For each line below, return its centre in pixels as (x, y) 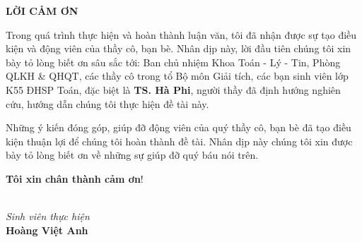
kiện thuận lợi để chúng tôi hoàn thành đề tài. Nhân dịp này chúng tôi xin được (179, 141)
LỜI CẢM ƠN (42, 11)
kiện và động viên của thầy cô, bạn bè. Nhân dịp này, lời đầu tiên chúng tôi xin (179, 48)
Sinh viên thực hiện (48, 216)
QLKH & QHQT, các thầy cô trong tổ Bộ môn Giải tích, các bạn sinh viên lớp (177, 76)
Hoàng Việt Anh (47, 230)
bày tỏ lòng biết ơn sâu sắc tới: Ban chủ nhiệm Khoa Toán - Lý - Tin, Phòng (173, 62)
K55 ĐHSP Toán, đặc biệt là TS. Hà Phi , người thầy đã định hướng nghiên (173, 89)
